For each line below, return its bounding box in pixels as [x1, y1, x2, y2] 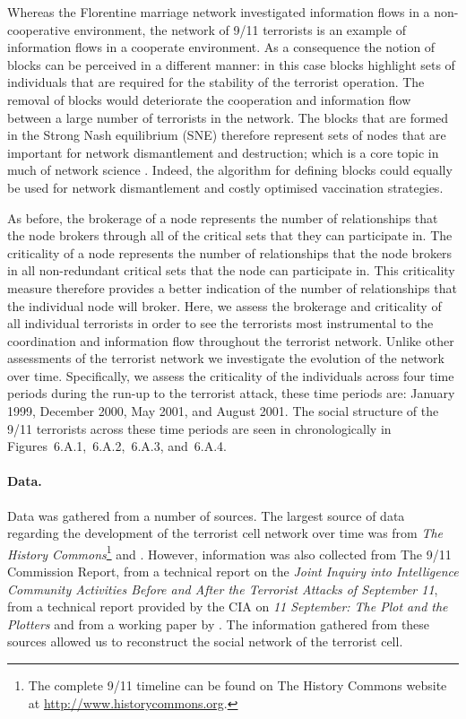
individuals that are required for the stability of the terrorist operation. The [7, 73, 425, 91]
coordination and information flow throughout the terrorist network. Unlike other [7, 331, 454, 350]
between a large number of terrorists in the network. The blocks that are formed [7, 108, 449, 126]
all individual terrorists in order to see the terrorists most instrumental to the [7, 314, 434, 333]
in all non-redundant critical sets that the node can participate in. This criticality [7, 261, 455, 280]
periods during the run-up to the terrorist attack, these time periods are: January [7, 384, 455, 403]
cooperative [7, 20, 71, 39]
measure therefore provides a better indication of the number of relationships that [7, 278, 457, 297]
